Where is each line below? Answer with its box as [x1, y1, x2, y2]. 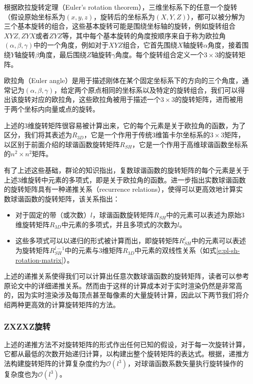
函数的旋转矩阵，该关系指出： [24, 193, 120, 203]
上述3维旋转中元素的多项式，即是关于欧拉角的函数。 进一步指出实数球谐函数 [4, 174, 246, 184]
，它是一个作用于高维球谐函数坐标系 [132, 139, 248, 149]
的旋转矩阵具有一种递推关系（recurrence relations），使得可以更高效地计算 [4, 184, 236, 194]
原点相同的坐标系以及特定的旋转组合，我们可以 [88, 84, 238, 95]
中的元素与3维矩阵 [65, 245, 123, 255]
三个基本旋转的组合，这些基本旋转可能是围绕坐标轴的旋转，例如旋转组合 [4, 21, 235, 31]
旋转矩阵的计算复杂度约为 [24, 358, 106, 368]
